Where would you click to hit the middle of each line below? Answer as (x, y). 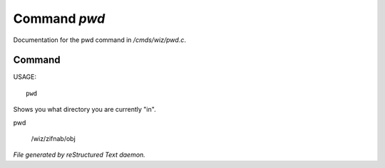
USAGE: (25, 77)
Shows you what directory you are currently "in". (84, 110)
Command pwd (59, 19)
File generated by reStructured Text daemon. (79, 155)
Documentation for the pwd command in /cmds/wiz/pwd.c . (100, 40)
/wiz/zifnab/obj (53, 139)
